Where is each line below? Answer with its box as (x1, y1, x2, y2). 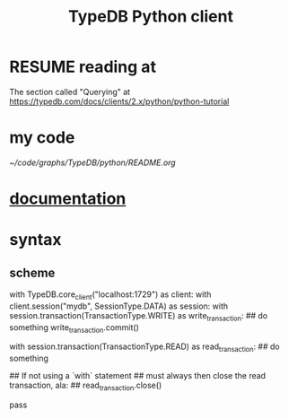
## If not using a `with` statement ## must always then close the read (9, 371, 267, 381)
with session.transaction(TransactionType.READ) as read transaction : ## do (9, 341, 280, 354)
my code (9, 127, 75, 148)
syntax (9, 230, 62, 250)
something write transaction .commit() (9, 321, 139, 335)
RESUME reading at (9, 57, 157, 77)
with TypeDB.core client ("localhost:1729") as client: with (9, 289, 212, 301)
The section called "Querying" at (9, 86, 131, 97)
